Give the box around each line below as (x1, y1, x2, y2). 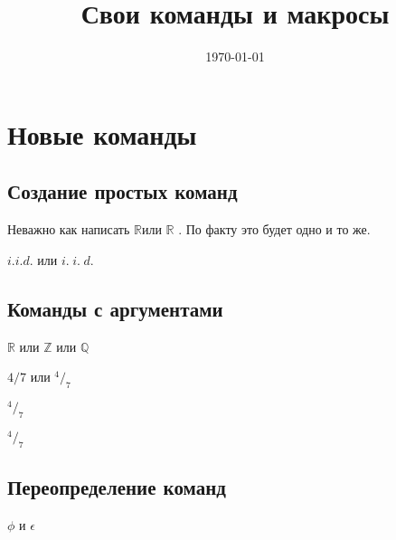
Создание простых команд (7, 177, 238, 205)
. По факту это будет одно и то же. (178, 220, 371, 239)
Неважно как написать (7, 220, 130, 239)
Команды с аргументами (7, 294, 223, 322)
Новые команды (7, 115, 197, 152)
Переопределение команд (7, 473, 226, 501)
